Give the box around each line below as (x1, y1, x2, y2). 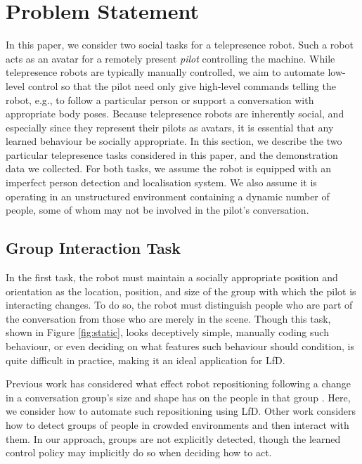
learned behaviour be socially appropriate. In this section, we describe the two (6, 134, 342, 148)
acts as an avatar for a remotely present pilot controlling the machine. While (6, 51, 335, 65)
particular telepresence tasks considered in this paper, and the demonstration (6, 147, 338, 162)
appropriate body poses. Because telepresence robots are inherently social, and (6, 106, 344, 121)
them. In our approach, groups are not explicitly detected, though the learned (6, 431, 341, 446)
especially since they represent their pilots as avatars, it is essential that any (6, 120, 334, 134)
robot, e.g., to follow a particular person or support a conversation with (6, 92, 314, 107)
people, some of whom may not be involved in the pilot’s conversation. (6, 202, 309, 217)
